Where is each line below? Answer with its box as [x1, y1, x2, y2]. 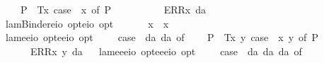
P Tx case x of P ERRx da [20, 2, 207, 16]
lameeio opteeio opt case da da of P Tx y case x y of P [5, 30, 318, 45]
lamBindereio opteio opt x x [5, 16, 169, 30]
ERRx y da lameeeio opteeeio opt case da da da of [30, 43, 302, 58]
